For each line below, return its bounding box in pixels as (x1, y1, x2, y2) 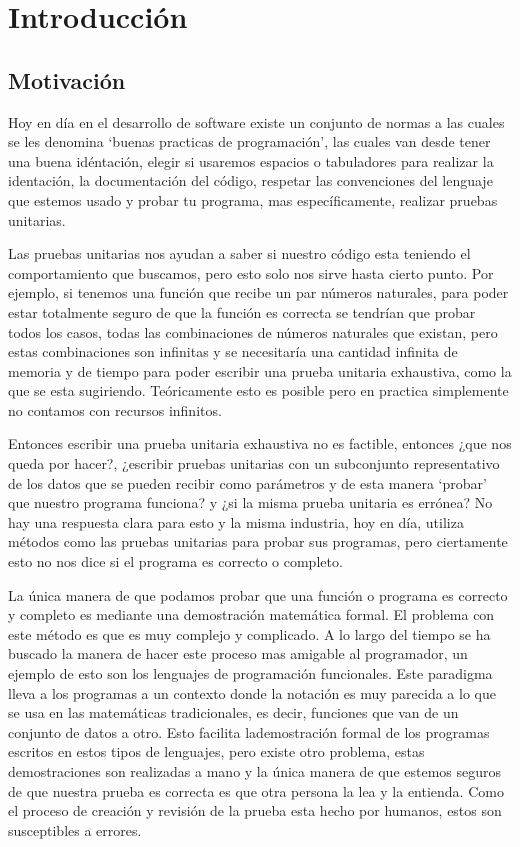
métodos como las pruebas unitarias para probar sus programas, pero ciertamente (8, 531, 508, 552)
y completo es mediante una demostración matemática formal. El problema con (8, 604, 495, 625)
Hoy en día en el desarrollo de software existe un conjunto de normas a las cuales (8, 111, 505, 132)
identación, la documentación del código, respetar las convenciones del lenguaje (8, 170, 493, 191)
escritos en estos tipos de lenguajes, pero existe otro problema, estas (8, 741, 425, 762)
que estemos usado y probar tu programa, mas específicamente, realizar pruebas (8, 189, 498, 210)
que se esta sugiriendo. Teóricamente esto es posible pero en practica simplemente (8, 380, 509, 401)
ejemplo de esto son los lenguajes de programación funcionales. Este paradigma (8, 663, 493, 684)
